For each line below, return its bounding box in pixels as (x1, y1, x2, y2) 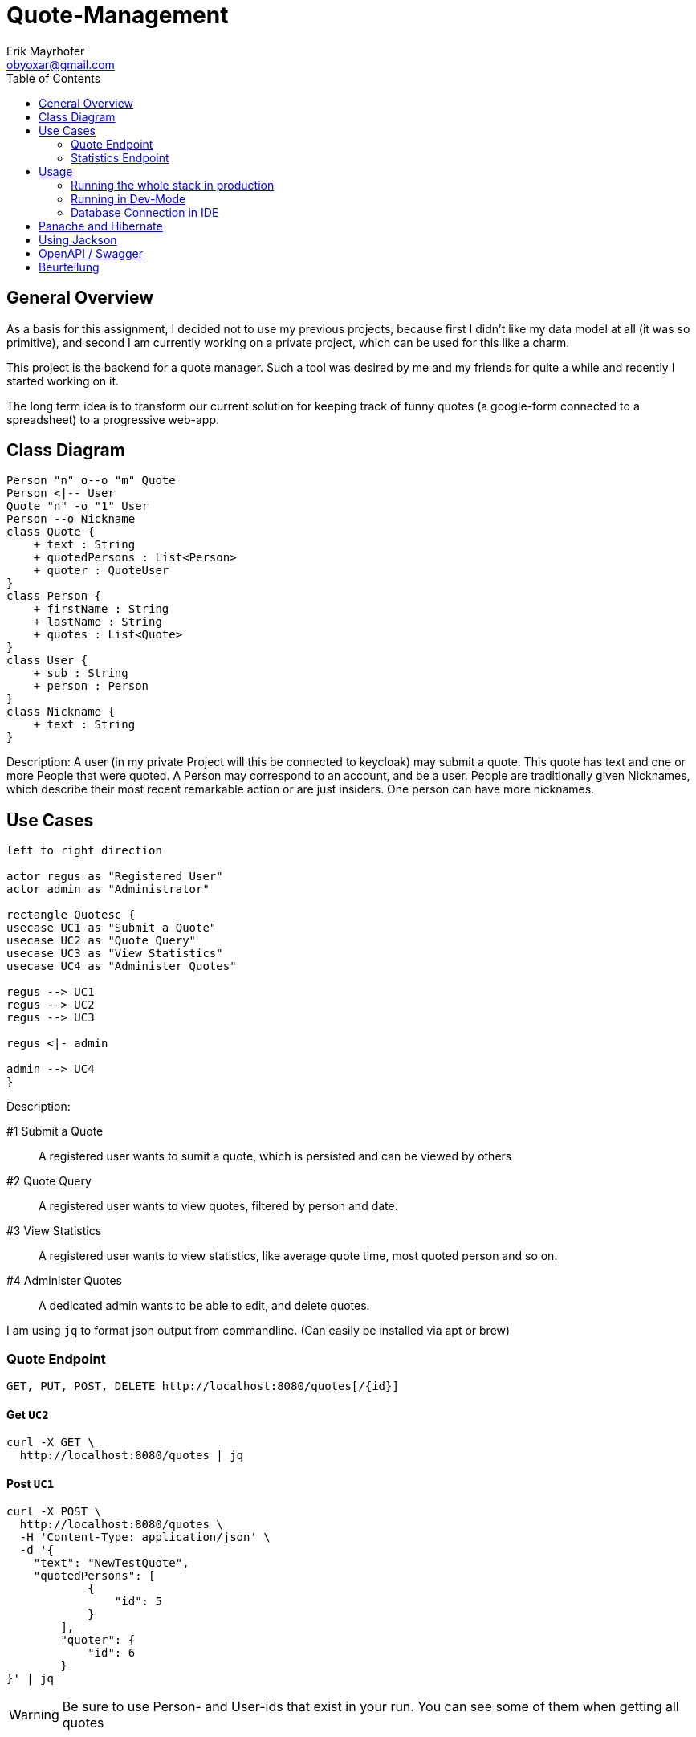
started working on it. (6, 373, 120, 388)
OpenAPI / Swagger (39, 246, 143, 260)
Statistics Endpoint (71, 150, 169, 165)
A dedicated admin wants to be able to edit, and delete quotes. (39, 1299, 370, 1313)
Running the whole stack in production (71, 177, 275, 192)
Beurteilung (39, 259, 100, 274)
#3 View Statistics (6, 1224, 102, 1238)
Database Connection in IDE (71, 205, 219, 219)
